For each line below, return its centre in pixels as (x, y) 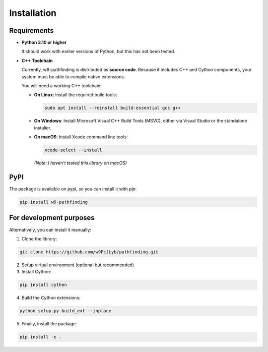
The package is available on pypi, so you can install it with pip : (73, 189)
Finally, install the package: (49, 324)
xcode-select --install (73, 150)
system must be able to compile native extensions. (73, 76)
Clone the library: (39, 238)
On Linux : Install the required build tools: (76, 95)
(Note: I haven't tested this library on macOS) (80, 163)
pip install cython (43, 285)
